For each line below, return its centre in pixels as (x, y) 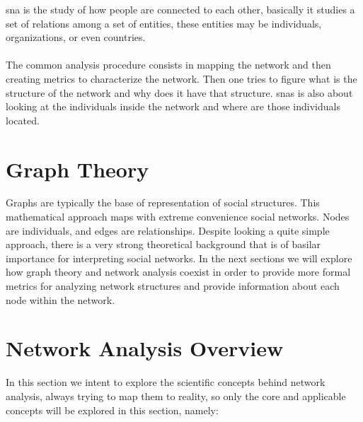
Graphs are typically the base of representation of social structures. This (163, 203)
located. (23, 120)
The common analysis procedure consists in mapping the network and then (168, 65)
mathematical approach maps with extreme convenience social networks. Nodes (178, 217)
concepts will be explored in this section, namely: (112, 410)
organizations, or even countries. (76, 37)
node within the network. (60, 299)
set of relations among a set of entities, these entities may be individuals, (164, 23)
